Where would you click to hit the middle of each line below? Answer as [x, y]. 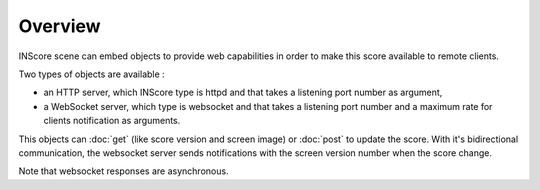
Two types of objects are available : [91, 74]
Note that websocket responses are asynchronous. [123, 171]
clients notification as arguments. [112, 121]
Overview [59, 26]
